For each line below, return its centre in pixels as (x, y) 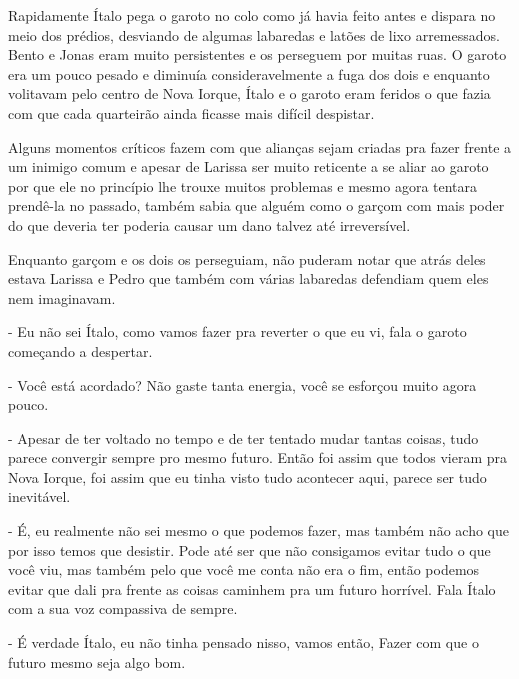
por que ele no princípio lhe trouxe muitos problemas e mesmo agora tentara (243, 185)
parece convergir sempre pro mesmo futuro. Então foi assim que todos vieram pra (258, 457)
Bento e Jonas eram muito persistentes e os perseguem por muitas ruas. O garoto (257, 54)
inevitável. (39, 496)
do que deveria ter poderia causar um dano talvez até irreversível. (209, 224)
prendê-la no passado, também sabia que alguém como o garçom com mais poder (256, 205)
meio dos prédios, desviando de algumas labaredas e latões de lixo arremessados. (254, 34)
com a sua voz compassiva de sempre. (123, 608)
